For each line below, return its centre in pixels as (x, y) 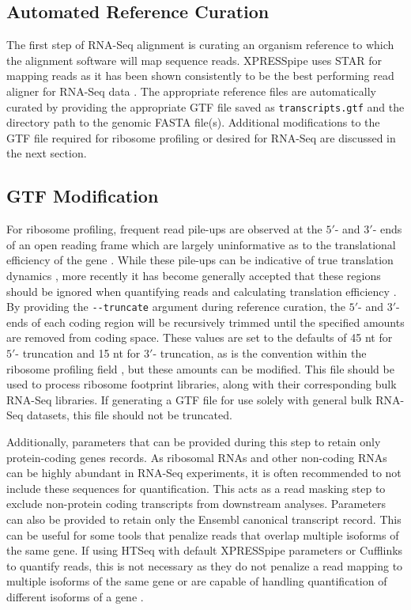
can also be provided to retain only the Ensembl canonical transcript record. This (204, 519)
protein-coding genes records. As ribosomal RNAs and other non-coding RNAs (197, 457)
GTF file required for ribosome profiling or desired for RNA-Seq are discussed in (201, 137)
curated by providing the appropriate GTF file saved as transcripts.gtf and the (205, 106)
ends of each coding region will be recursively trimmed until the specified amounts (205, 322)
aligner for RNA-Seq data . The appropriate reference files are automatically (191, 91)
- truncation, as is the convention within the (260, 353)
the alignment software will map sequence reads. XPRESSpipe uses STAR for (194, 60)
